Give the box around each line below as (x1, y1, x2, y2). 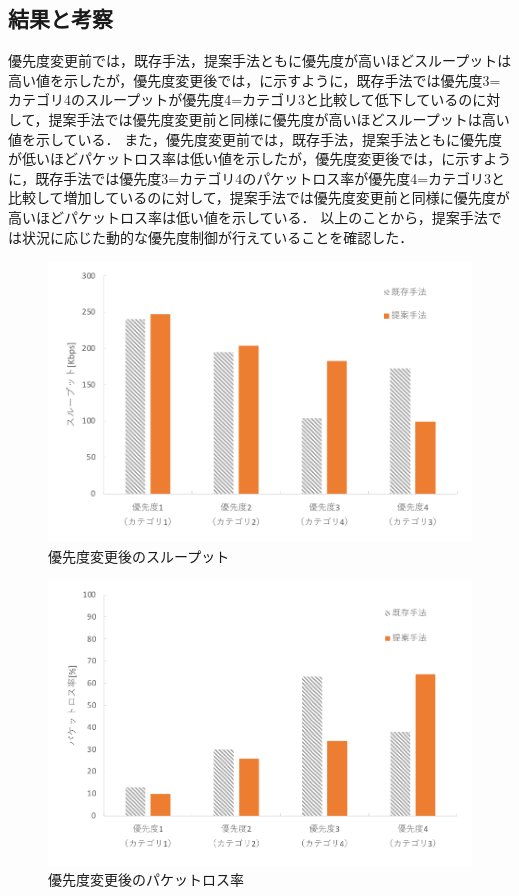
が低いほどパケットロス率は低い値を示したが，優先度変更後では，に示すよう (8, 148, 512, 169)
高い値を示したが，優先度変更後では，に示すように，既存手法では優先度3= (8, 69, 501, 90)
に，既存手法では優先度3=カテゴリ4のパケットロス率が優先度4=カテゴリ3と (8, 167, 506, 188)
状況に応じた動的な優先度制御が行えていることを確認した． (21, 226, 414, 247)
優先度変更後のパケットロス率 (48, 869, 244, 890)
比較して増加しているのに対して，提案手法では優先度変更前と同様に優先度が (8, 187, 510, 208)
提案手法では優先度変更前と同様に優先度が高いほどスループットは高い (48, 108, 510, 129)
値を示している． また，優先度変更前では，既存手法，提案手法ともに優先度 (8, 128, 502, 149)
